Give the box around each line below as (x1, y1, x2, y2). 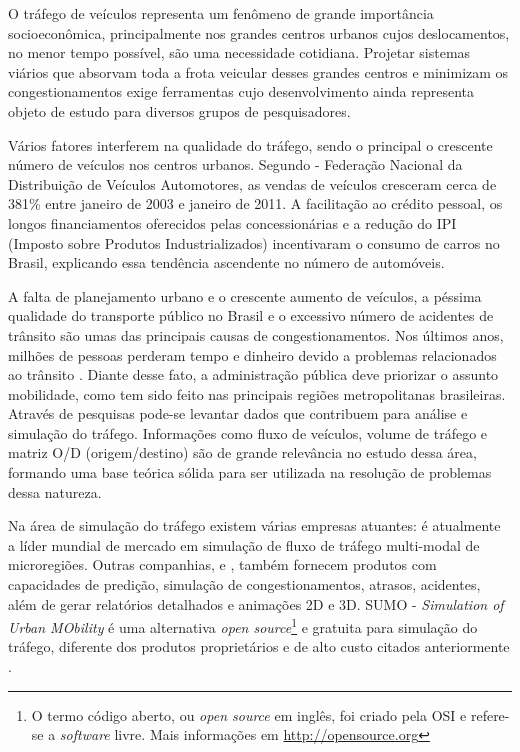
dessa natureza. (8, 481, 102, 502)
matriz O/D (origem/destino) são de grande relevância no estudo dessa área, (8, 442, 477, 463)
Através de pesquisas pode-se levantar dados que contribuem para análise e (8, 403, 468, 424)
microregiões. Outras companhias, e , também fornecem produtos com (8, 554, 437, 575)
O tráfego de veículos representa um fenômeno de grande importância (8, 3, 434, 23)
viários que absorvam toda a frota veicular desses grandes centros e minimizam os (8, 61, 509, 82)
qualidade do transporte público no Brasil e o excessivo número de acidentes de (8, 305, 494, 326)
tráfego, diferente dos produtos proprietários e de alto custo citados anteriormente (8, 636, 510, 657)
